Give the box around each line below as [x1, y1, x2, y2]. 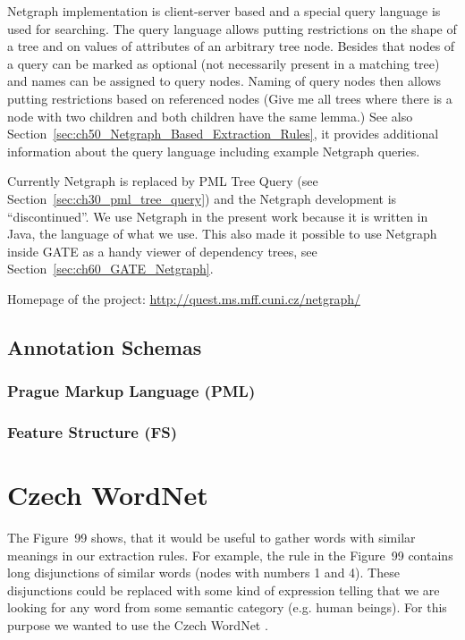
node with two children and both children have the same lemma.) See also [7, 106, 413, 125]
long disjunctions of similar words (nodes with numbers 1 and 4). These [7, 563, 400, 582]
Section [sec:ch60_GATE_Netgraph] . [7, 259, 214, 278]
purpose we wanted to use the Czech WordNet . [7, 616, 268, 635]
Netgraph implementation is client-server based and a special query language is [7, 2, 441, 20]
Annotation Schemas [7, 333, 202, 360]
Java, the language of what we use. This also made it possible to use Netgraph [7, 224, 437, 243]
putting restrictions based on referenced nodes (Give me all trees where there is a [7, 88, 452, 107]
